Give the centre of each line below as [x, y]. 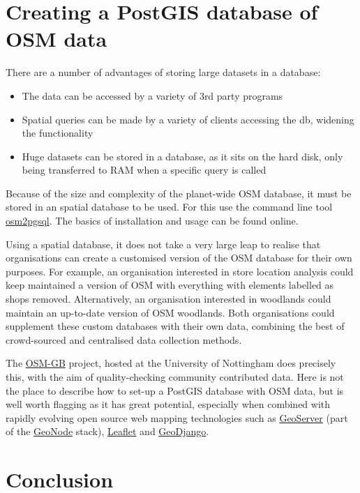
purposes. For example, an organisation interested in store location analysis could [180, 271]
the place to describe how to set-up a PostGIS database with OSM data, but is [175, 390]
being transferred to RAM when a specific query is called [144, 170]
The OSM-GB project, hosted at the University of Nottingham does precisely [171, 363]
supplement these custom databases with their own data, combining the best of [175, 326]
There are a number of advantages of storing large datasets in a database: [163, 72]
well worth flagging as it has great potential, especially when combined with [168, 404]
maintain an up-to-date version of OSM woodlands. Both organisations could [170, 312]
